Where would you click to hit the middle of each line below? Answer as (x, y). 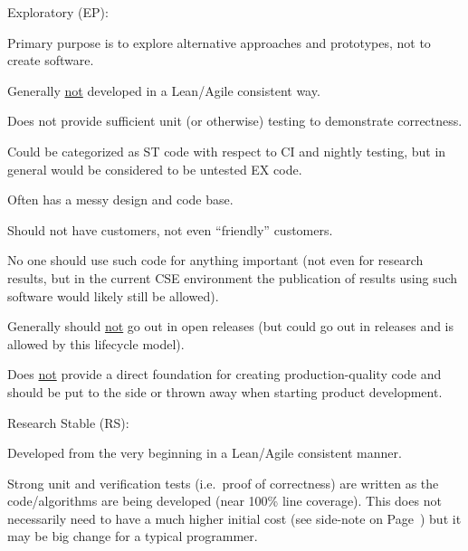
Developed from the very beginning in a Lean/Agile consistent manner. (205, 453)
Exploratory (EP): (58, 12)
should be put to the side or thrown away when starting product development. (225, 391)
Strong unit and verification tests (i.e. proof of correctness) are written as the (223, 483)
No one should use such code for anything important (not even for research (215, 260)
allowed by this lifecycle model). (96, 343)
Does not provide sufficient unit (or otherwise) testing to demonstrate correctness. (235, 121)
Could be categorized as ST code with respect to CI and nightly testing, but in (227, 151)
